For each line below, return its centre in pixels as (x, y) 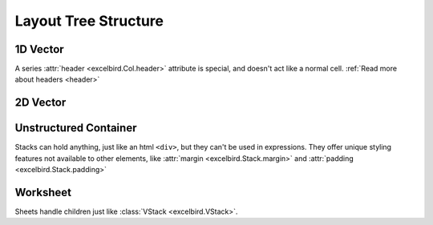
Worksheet (43, 192)
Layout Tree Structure (89, 21)
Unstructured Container (76, 128)
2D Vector (40, 103)
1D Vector (39, 49)
